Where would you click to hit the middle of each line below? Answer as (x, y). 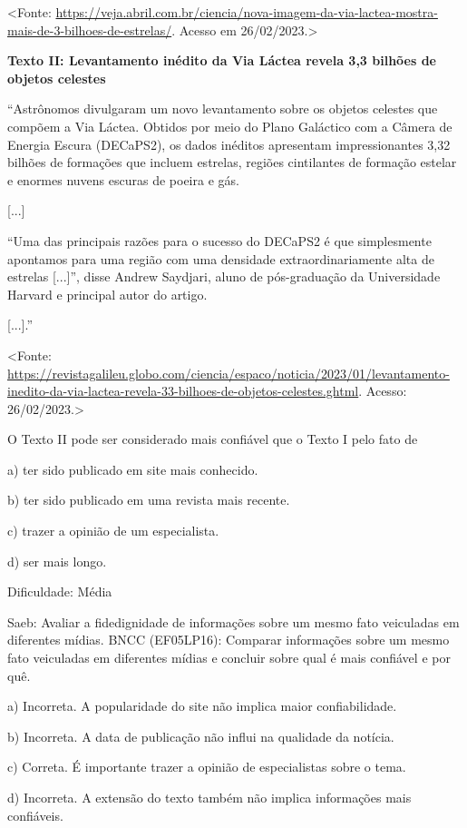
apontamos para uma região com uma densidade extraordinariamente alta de (221, 258)
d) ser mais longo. (57, 561)
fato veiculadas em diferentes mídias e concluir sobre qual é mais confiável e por (229, 658)
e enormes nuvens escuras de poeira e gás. (123, 179)
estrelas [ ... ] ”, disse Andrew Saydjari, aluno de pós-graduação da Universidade (224, 276)
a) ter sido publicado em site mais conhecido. (133, 469)
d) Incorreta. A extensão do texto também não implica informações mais (209, 797)
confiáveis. (35, 815)
